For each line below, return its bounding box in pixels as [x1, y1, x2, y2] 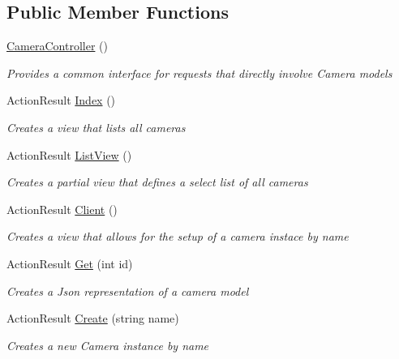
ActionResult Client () [6, 200, 118, 217]
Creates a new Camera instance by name [6, 336, 209, 353]
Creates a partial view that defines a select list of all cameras [6, 173, 308, 190]
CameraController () [6, 37, 108, 54]
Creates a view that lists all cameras [6, 118, 186, 135]
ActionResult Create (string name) [6, 310, 179, 327]
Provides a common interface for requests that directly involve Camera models [6, 64, 393, 81]
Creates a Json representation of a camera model [6, 282, 249, 299]
